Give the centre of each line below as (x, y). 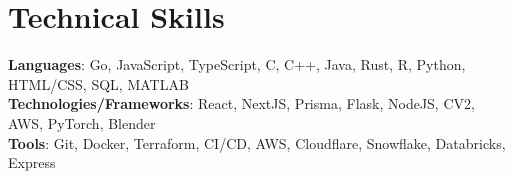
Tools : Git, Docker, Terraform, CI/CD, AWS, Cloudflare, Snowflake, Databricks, (257, 142)
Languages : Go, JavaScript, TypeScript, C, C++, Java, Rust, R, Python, (237, 64)
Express (32, 162)
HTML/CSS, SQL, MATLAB (98, 83)
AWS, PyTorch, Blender (82, 122)
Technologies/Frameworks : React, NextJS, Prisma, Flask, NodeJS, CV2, (241, 103)
